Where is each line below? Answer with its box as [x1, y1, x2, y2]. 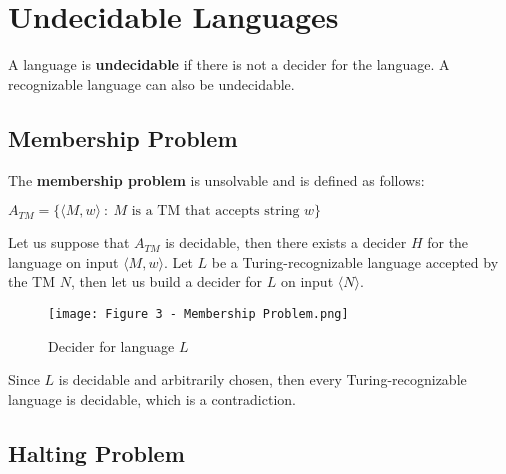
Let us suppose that [8, 232, 130, 253]
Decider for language [48, 335, 175, 356]
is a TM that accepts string [131, 204, 300, 219]
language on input [8, 251, 119, 272]
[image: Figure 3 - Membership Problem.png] [48, 306, 349, 321]
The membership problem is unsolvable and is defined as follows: [8, 169, 425, 190]
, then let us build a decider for [70, 271, 263, 292]
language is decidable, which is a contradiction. [8, 388, 296, 409]
